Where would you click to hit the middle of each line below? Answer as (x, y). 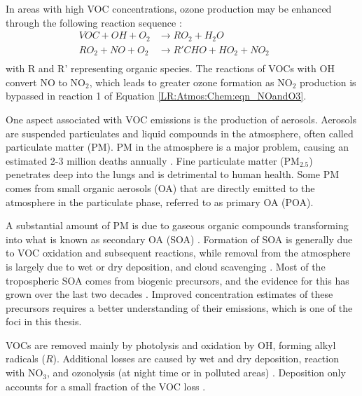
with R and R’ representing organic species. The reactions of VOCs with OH (170, 68)
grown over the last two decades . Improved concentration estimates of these (169, 294)
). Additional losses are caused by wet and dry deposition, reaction (196, 359)
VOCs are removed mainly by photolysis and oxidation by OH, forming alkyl (171, 344)
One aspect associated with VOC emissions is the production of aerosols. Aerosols (181, 119)
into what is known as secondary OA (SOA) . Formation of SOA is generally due (179, 239)
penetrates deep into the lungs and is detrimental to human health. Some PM (173, 174)
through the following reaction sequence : (94, 22)
